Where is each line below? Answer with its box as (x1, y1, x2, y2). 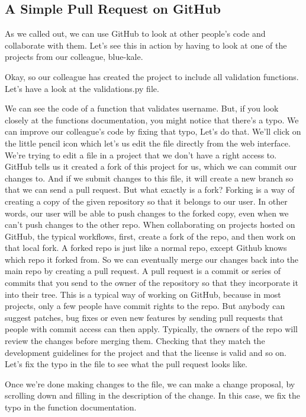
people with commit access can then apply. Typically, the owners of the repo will (5, 323, 298, 335)
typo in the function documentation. (5, 401, 137, 413)
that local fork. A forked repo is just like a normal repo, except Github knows (5, 241, 287, 254)
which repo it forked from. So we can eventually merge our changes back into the (5, 253, 299, 265)
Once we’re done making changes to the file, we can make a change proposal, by (5, 377, 295, 390)
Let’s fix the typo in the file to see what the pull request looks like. (5, 358, 248, 370)
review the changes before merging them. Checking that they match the (5, 335, 265, 347)
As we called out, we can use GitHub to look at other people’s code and (5, 27, 266, 40)
